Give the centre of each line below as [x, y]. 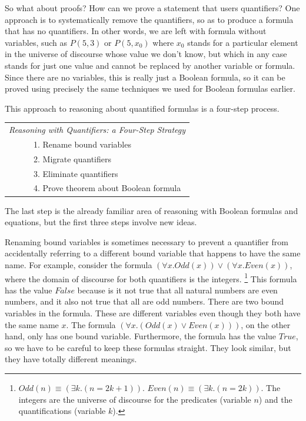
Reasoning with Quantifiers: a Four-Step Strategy [97, 130]
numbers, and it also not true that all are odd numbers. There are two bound [144, 301]
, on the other [266, 324]
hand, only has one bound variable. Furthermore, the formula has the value [141, 336]
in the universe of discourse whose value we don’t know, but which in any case [146, 54]
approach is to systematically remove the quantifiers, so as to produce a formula [149, 19]
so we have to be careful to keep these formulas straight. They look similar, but [148, 347]
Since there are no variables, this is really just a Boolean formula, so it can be [145, 77]
